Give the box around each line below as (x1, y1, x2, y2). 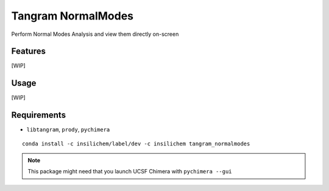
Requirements (11, 110, 66, 120)
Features (11, 46, 46, 57)
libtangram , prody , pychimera (26, 126, 110, 133)
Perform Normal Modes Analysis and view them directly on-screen (11, 30, 179, 38)
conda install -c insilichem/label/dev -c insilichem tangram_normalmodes (22, 140, 250, 147)
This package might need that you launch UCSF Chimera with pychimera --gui (27, 168, 232, 175)
